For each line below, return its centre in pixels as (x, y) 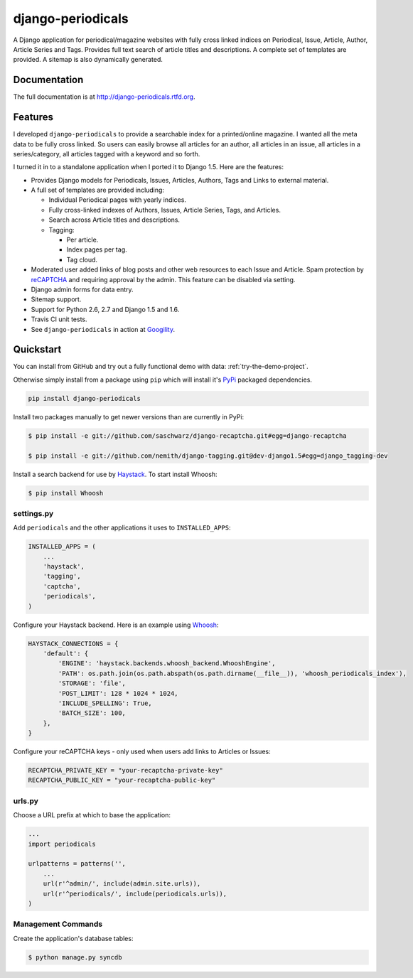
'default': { (66, 653)
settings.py (33, 513)
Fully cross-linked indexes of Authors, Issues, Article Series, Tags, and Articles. (165, 210)
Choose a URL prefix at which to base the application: (92, 815)
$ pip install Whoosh (66, 493)
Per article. (82, 240)
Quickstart (37, 349)
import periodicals (62, 844)
